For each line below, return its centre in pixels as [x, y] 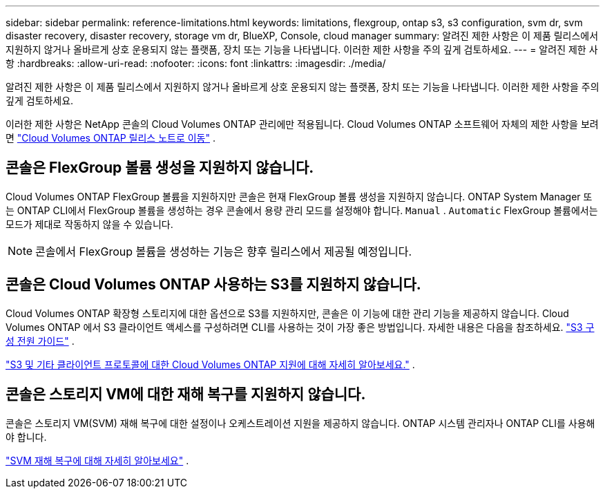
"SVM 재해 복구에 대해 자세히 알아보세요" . [97, 460]
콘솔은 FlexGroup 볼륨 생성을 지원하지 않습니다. [160, 168]
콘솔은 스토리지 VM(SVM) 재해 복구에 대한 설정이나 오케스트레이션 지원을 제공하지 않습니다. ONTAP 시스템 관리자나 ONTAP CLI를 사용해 [300, 423]
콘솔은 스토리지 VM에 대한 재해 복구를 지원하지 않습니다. [186, 395]
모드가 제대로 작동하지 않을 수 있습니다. [89, 224]
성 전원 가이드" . [40, 341]
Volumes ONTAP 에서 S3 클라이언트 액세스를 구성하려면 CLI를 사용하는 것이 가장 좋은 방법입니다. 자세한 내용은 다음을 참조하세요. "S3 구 [300, 327]
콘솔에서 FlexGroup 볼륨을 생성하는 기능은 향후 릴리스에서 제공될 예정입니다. [224, 251]
